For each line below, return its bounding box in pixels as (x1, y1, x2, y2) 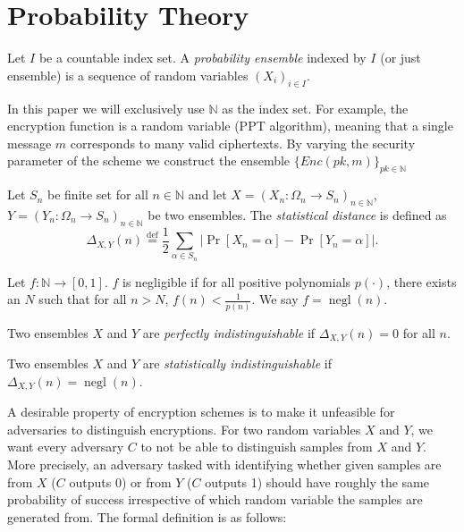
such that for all (38, 290, 127, 308)
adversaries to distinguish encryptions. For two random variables (7, 419, 361, 438)
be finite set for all (47, 185, 148, 204)
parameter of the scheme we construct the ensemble (7, 151, 291, 170)
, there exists (386, 272, 457, 291)
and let (188, 185, 227, 204)
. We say (251, 290, 299, 308)
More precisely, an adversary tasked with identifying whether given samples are (7, 455, 442, 474)
